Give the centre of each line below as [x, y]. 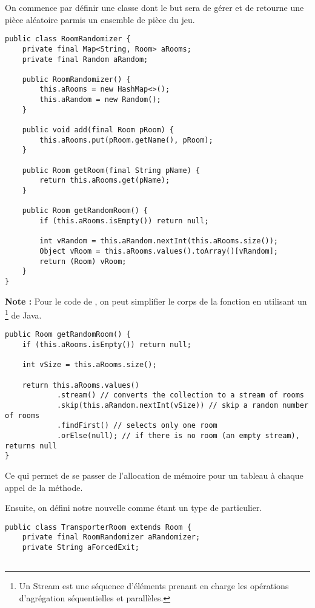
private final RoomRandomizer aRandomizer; [111, 537]
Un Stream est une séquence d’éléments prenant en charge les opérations [154, 586]
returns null [31, 446]
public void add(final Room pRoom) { [98, 130]
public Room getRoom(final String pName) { [111, 170]
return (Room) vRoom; [83, 261]
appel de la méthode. [44, 487]
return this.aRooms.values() [81, 385]
